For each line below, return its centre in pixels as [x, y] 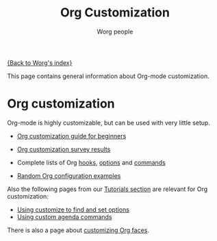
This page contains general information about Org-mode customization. [108, 76]
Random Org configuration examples [69, 175]
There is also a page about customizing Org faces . [78, 230]
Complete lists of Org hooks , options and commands [91, 162]
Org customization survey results [64, 149]
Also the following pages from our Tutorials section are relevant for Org [107, 189]
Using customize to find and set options [73, 210]
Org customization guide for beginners [72, 136]
